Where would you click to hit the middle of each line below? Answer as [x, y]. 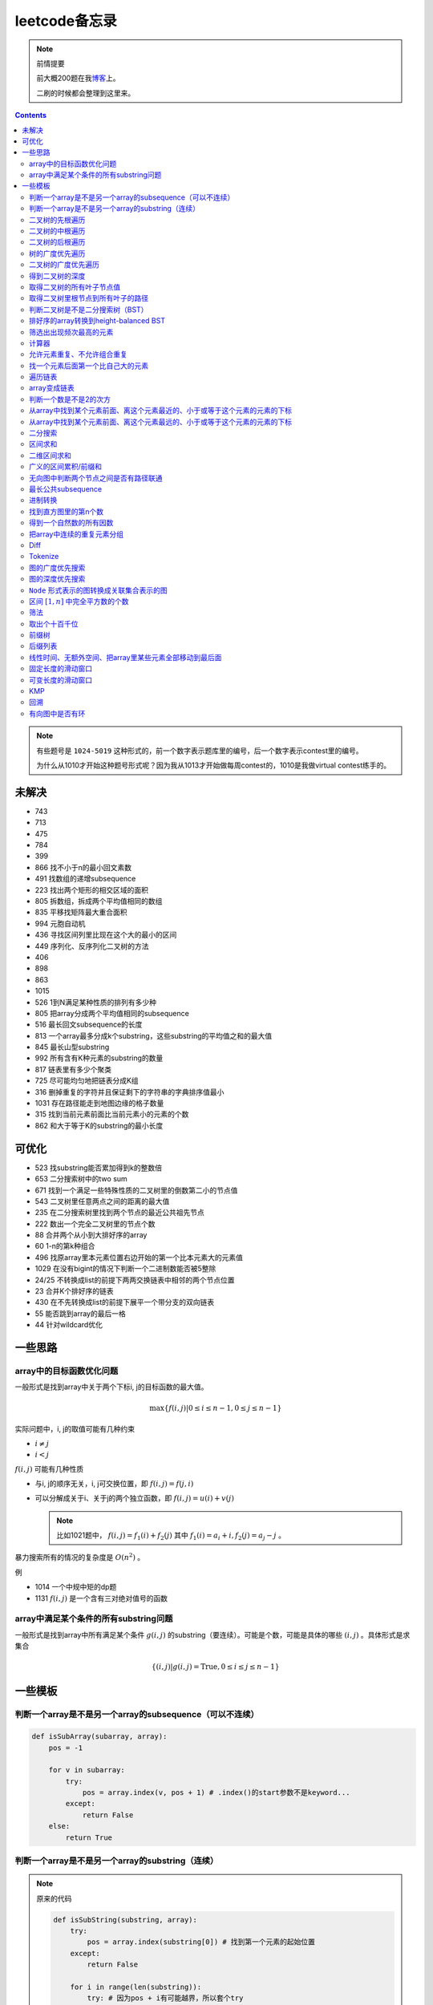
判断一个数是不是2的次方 [70, 399]
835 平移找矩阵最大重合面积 [81, 912]
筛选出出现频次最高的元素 [71, 332]
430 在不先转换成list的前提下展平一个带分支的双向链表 [125, 1302]
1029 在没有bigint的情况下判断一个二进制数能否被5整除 [125, 1269]
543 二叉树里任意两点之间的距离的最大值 [102, 1201]
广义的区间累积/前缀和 [66, 467]
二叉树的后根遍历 [57, 242]
